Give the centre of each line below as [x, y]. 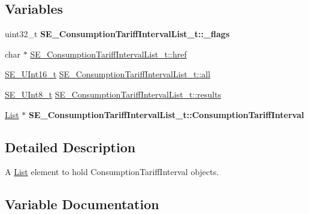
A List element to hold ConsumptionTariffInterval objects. [112, 172]
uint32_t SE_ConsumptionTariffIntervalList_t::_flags [117, 34]
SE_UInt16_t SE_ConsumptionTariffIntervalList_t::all [108, 74]
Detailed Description [70, 147]
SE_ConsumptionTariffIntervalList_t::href [108, 54]
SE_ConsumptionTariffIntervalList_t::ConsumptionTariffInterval [166, 114]
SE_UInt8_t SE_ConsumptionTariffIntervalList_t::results [113, 94]
